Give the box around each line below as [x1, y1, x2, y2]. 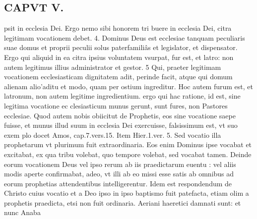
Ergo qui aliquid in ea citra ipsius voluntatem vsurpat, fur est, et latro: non [4, 52, 234, 62]
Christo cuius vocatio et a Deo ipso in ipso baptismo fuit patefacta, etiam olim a [4, 188, 249, 198]
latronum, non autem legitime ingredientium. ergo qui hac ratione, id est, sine [4, 91, 241, 101]
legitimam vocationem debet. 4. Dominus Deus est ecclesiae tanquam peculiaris [4, 32, 245, 43]
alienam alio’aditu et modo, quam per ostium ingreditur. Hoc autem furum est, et [4, 81, 253, 91]
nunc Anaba [4, 207, 41, 218]
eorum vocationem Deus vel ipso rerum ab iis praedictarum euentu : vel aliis [4, 159, 236, 169]
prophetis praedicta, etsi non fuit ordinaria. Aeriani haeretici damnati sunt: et [4, 197, 241, 208]
